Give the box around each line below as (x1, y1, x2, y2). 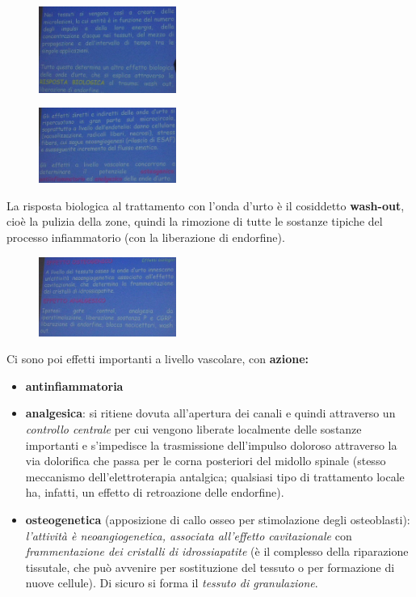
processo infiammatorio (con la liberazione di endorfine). (6, 229, 285, 246)
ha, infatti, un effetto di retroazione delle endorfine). (25, 484, 284, 501)
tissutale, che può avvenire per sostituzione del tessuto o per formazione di (25, 558, 395, 575)
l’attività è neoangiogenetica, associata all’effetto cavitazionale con (25, 527, 352, 544)
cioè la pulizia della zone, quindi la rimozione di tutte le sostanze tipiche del (6, 213, 383, 230)
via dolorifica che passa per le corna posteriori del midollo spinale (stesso (25, 452, 386, 469)
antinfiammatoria (25, 377, 124, 394)
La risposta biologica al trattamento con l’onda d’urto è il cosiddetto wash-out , (6, 197, 405, 214)
